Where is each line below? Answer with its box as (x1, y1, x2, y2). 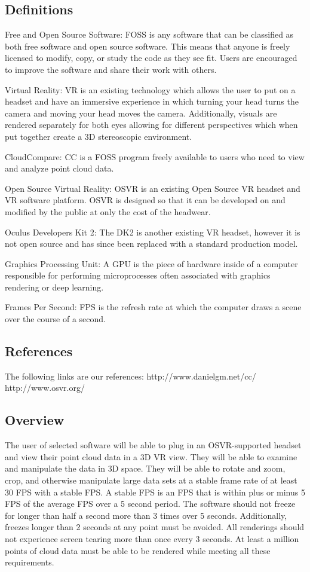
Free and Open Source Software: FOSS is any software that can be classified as (5, 28, 294, 41)
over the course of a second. (5, 313, 106, 325)
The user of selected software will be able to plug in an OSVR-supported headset (5, 439, 302, 451)
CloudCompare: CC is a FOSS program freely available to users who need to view (5, 150, 305, 163)
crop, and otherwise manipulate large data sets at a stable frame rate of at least (5, 474, 297, 487)
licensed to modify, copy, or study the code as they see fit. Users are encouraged (5, 51, 297, 64)
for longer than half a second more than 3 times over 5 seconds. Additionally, (5, 509, 287, 521)
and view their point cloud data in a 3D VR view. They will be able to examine (5, 450, 297, 463)
